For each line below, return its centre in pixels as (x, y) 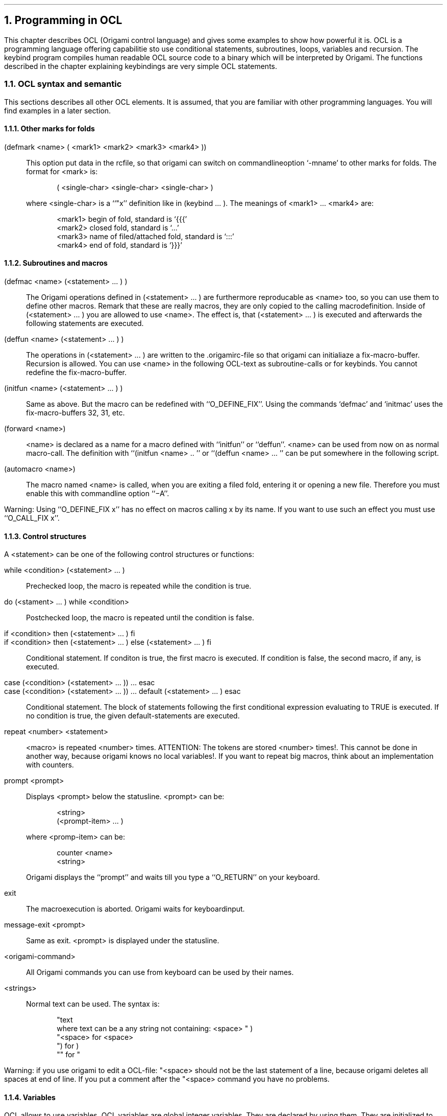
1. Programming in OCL (63, 20)
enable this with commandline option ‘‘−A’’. (98, 494)
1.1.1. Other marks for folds (49, 129)
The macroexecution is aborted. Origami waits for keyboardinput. (135, 909)
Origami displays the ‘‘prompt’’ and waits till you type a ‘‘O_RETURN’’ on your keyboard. (173, 877)
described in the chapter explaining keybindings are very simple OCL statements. (141, 66)
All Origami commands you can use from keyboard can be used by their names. (160, 972)
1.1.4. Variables (30, 1097)
